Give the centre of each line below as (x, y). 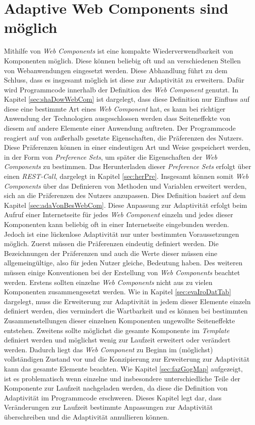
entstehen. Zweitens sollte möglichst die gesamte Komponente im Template (117, 330)
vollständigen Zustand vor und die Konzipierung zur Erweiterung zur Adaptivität (127, 359)
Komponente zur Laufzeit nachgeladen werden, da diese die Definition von (116, 388)
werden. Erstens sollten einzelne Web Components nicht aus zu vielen (108, 282)
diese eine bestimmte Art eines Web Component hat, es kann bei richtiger (115, 108)
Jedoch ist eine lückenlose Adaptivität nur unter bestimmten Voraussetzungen (122, 234)
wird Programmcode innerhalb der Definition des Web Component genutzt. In (121, 89)
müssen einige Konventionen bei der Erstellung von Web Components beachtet (122, 272)
